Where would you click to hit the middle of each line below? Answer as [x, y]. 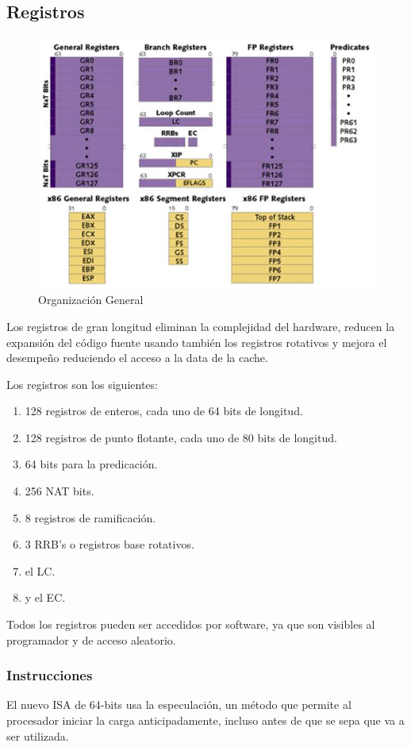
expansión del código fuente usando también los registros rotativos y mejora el [197, 342]
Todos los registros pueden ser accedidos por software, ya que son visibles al [191, 624]
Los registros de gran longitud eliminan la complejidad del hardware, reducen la [201, 326]
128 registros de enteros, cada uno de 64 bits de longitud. [164, 411]
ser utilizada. [38, 735]
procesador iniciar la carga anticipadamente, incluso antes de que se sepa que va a [205, 720]
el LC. [40, 570]
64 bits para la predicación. [91, 464]
